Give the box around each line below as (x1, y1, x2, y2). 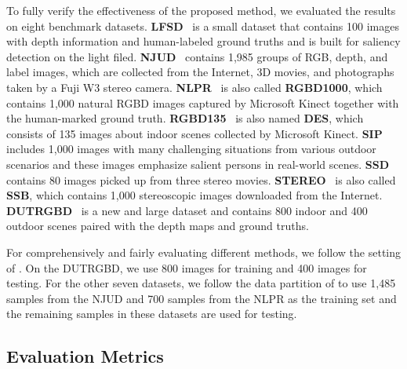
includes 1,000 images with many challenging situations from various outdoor (6, 141, 376, 157)
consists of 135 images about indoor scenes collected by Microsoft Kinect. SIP (6, 125, 383, 141)
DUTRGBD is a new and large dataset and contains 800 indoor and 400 (6, 202, 368, 218)
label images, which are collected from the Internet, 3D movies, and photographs (6, 64, 394, 80)
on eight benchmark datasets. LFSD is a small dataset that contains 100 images (6, 17, 399, 34)
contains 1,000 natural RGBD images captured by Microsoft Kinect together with (6, 94, 399, 111)
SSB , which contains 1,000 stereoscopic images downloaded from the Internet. (6, 187, 383, 203)
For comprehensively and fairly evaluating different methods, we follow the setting (6, 243, 402, 260)
